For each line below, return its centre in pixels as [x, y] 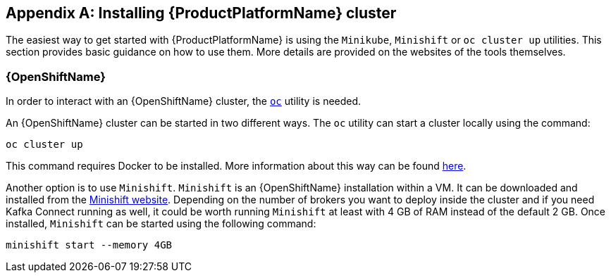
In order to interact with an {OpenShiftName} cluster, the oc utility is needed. [184, 101]
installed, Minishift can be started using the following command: [161, 224]
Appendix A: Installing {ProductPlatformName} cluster [201, 13]
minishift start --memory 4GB [89, 245]
